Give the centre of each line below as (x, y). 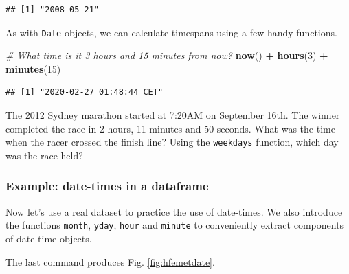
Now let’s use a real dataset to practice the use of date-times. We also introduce (174, 211)
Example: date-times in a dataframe (107, 186)
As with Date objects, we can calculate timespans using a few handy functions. (171, 32)
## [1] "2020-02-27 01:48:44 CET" (85, 92)
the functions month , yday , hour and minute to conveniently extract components (175, 225)
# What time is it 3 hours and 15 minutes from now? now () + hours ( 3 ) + (167, 55)
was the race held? (44, 155)
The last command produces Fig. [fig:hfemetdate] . (110, 261)
